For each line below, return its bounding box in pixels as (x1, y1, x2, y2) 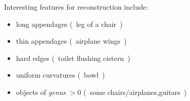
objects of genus (16, 86, 66, 97)
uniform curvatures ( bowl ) (16, 70, 105, 80)
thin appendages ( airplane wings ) (16, 36, 127, 46)
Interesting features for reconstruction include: (4, 2, 148, 12)
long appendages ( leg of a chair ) (16, 18, 123, 29)
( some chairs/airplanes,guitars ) (83, 86, 187, 97)
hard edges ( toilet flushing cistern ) (16, 52, 131, 63)
